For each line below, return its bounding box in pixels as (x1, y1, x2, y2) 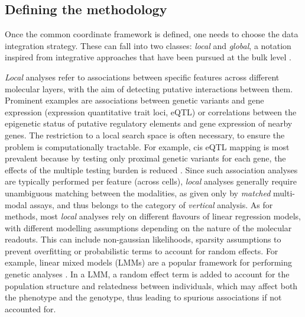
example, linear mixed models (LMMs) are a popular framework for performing (5, 256, 293, 269)
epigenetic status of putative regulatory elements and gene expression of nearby (5, 117, 293, 130)
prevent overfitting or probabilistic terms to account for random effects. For (5, 244, 278, 257)
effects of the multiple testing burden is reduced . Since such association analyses (5, 163, 298, 176)
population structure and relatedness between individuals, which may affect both (5, 279, 298, 292)
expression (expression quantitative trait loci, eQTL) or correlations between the (5, 105, 297, 118)
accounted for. (5, 302, 56, 315)
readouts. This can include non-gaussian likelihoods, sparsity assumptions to (5, 233, 281, 245)
